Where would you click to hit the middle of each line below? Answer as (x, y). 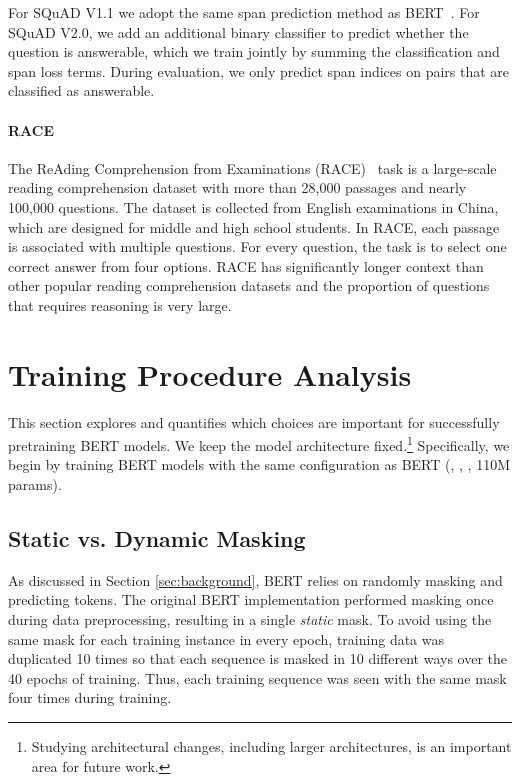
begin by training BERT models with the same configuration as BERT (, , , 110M (259, 464)
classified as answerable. (81, 90)
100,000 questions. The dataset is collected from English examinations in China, (253, 206)
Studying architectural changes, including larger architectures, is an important (271, 746)
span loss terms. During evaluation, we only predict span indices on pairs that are (259, 70)
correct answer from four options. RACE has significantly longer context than (246, 265)
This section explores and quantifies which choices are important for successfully (254, 421)
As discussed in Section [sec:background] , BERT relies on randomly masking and (255, 579)
